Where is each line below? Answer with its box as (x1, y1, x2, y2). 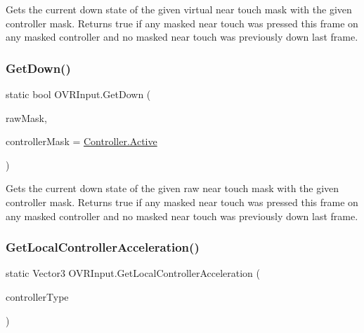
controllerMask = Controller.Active (6, 134, 157, 149)
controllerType (6, 289, 69, 304)
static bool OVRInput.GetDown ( (6, 87, 151, 101)
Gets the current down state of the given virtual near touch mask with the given (6, 2, 352, 16)
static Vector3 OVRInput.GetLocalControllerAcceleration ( (6, 266, 260, 280)
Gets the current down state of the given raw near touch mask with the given (6, 181, 339, 196)
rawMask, (6, 110, 47, 125)
